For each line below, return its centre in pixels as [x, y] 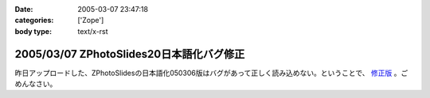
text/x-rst [93, 31]
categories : [34, 21]
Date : [24, 9]
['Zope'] [91, 21]
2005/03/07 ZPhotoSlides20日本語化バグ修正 [130, 54]
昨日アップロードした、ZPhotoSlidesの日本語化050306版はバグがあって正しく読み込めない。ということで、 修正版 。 [208, 73]
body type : [33, 31]
